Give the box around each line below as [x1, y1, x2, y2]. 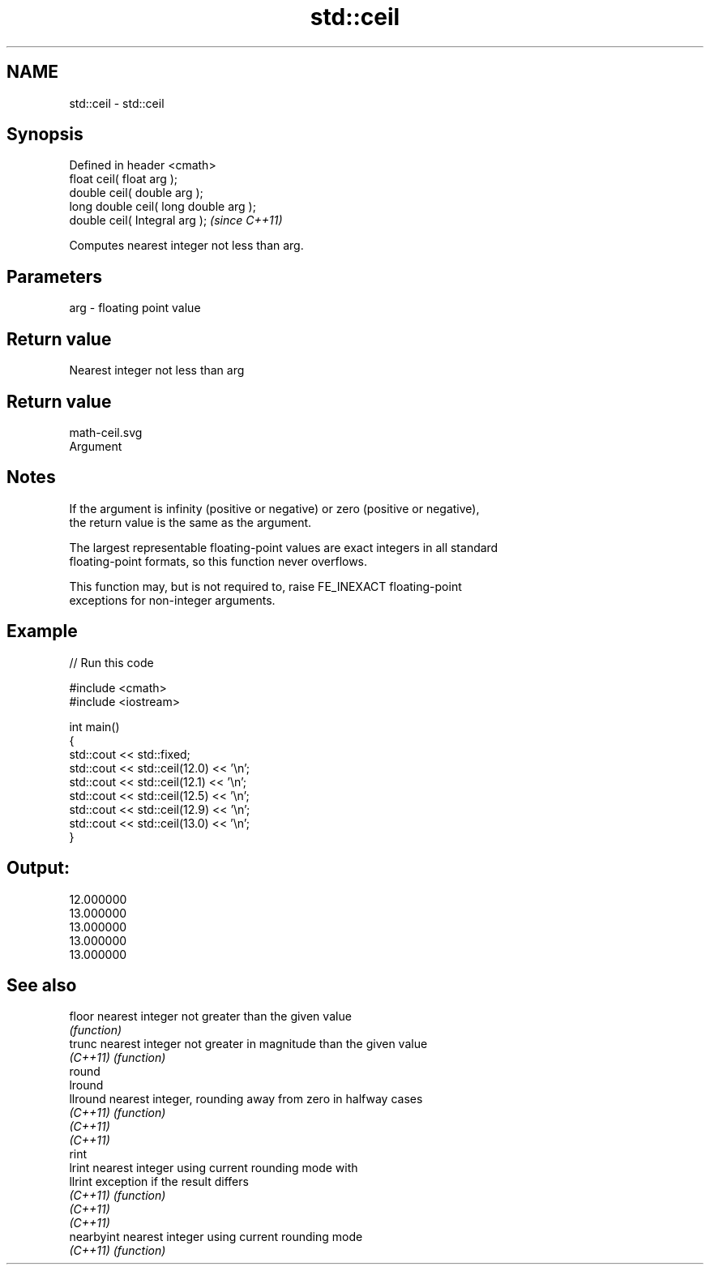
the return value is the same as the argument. [69, 515, 312, 529]
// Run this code [69, 655, 154, 670]
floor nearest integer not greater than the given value [69, 1009, 352, 1024]
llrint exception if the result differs [69, 1175, 249, 1189]
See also [6, 974, 77, 995]
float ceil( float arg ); [69, 172, 178, 186]
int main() [69, 719, 120, 734]
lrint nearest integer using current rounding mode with [69, 1161, 358, 1175]
